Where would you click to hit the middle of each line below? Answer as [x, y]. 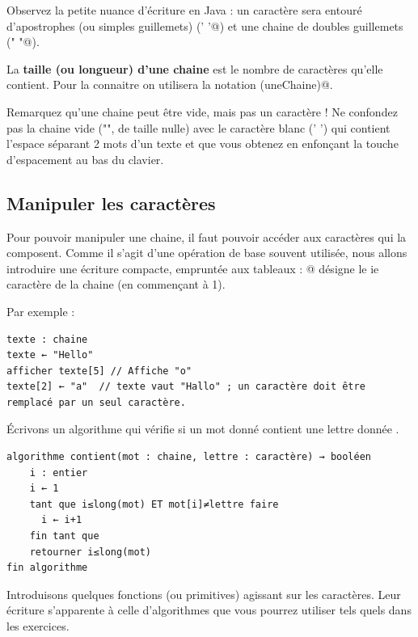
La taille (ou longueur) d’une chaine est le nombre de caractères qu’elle [195, 68]
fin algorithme [47, 568]
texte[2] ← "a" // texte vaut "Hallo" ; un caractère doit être [186, 387]
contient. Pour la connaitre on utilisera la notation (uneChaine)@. [170, 84]
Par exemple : [41, 311]
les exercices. [38, 626]
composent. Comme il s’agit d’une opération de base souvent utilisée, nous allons [207, 253]
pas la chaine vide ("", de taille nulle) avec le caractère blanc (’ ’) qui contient [198, 127]
